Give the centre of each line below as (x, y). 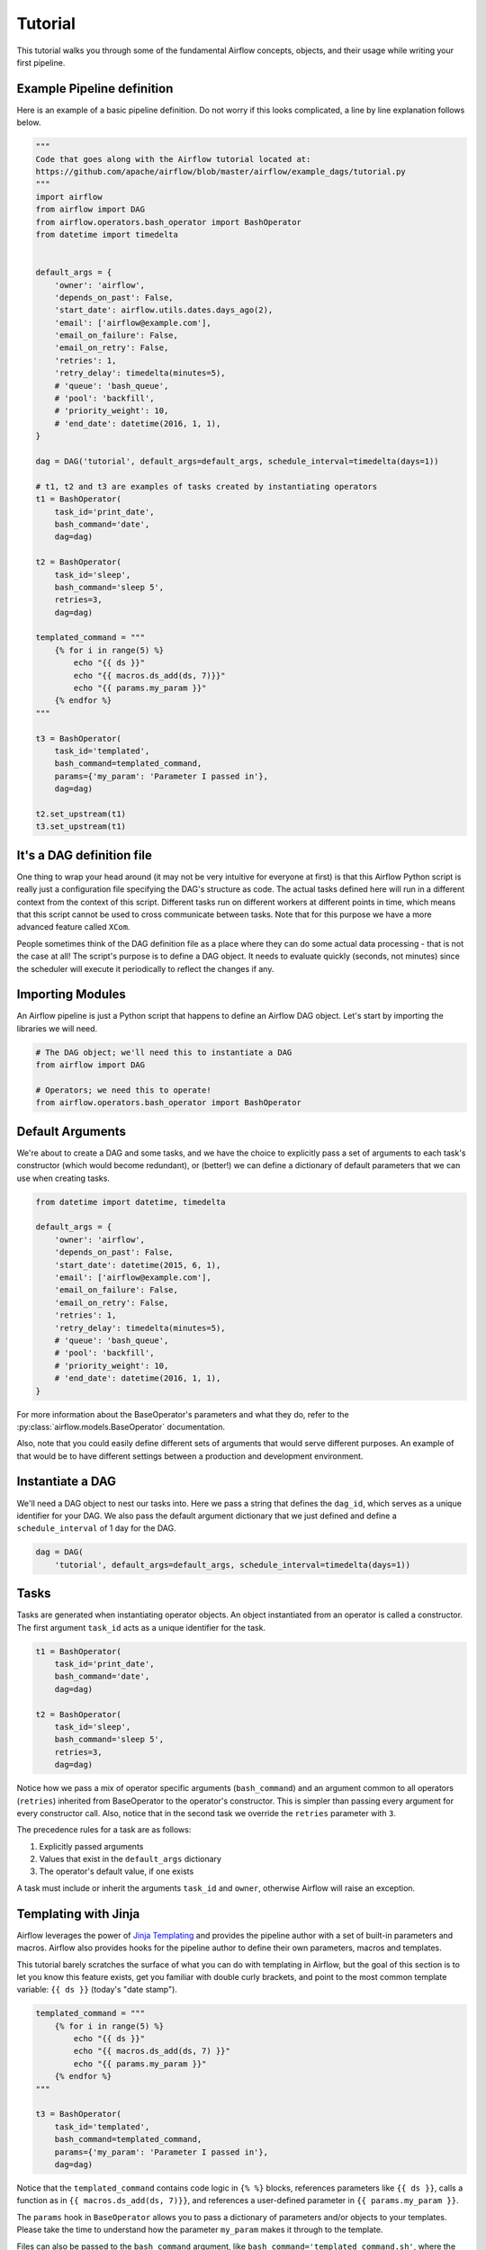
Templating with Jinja (78, 1914)
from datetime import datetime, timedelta (130, 1202)
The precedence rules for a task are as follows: (104, 1830)
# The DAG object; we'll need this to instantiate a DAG (164, 1052)
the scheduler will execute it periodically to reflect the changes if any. (145, 968)
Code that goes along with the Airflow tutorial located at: (173, 159)
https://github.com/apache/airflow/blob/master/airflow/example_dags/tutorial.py (221, 171)
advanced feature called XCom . (73, 927)
